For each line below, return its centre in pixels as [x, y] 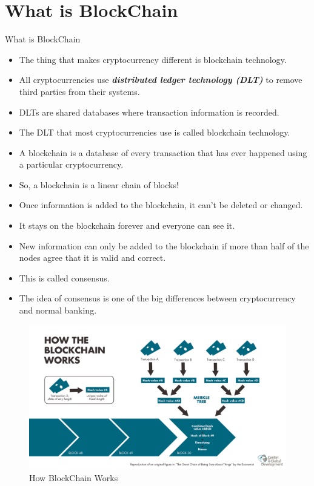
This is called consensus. [64, 277]
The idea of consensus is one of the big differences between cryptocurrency [157, 298]
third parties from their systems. [79, 91]
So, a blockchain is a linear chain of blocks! [99, 184]
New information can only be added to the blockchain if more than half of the [164, 245]
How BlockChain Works [74, 477]
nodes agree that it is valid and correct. [92, 258]
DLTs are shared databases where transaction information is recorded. [149, 112]
